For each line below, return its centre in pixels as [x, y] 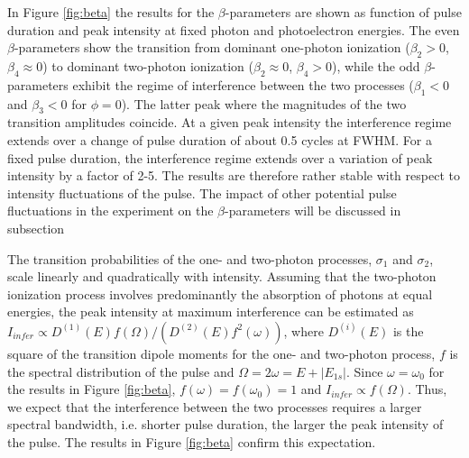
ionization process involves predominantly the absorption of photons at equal [220, 293]
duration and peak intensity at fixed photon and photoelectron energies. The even [234, 29]
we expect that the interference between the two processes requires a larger [215, 406]
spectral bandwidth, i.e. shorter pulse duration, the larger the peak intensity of [225, 424]
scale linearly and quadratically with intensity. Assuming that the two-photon [222, 276]
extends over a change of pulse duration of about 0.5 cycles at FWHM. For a [220, 139]
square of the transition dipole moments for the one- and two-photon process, [221, 353]
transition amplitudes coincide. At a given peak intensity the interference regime [230, 122]
